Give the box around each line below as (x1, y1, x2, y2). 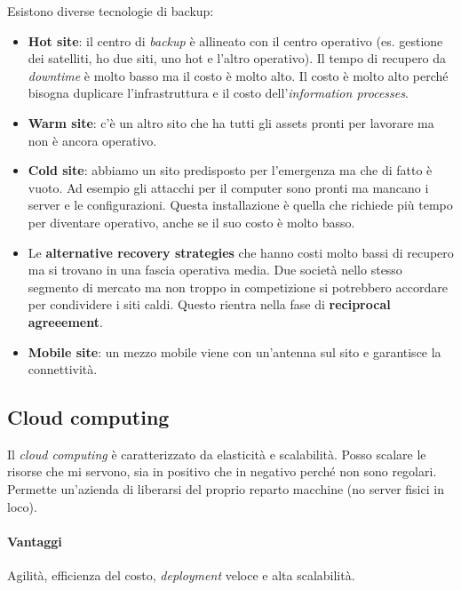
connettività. (28, 360, 98, 379)
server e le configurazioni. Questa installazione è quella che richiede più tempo (28, 195, 453, 214)
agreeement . (28, 312, 103, 331)
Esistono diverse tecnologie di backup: (7, 2, 214, 20)
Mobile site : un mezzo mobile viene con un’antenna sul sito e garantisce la (28, 342, 441, 361)
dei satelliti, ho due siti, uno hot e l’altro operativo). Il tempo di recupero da (28, 49, 446, 68)
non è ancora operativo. (28, 131, 157, 149)
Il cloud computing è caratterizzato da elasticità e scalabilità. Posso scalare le (7, 444, 426, 463)
